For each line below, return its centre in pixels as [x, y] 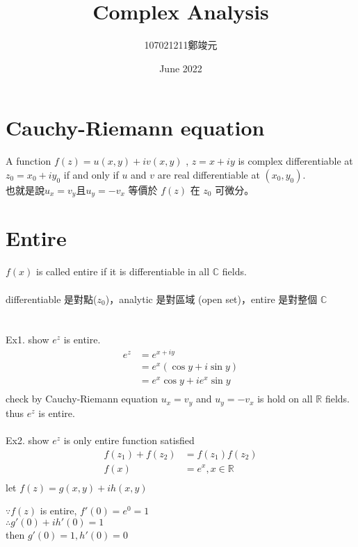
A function [29, 161]
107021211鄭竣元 [181, 45]
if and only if [91, 174]
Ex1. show [27, 340]
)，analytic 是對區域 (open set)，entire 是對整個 [211, 299]
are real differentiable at [209, 174]
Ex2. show [27, 440]
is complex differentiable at [295, 161]
